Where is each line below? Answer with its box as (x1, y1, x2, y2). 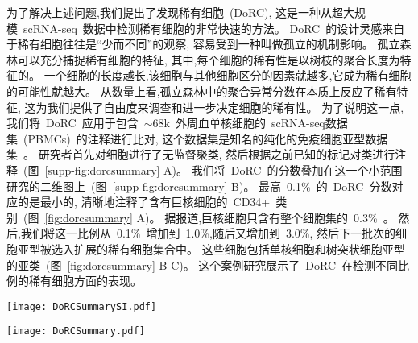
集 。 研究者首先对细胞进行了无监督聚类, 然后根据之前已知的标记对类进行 (6, 146, 395, 163)
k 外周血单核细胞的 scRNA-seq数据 (163, 114, 348, 131)
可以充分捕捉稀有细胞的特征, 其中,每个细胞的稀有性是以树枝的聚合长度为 (17, 51, 400, 68)
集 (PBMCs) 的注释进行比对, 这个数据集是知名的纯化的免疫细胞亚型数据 (6, 130, 388, 147)
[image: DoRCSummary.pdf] (6, 325, 145, 337)
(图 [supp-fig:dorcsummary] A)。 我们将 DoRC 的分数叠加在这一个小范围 (23, 161, 403, 178)
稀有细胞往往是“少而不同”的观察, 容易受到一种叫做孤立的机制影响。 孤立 (17, 35, 400, 52)
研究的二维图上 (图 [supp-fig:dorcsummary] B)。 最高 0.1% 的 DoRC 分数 (6, 177, 392, 194)
